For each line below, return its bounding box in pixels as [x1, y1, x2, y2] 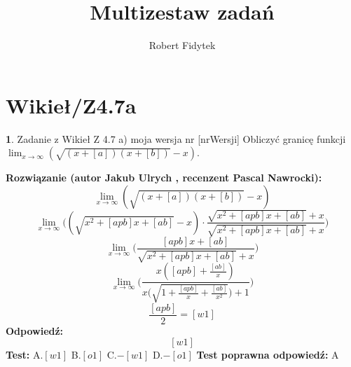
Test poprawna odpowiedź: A [196, 347, 339, 362]
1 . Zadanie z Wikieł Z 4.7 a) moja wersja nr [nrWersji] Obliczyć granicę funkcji [6, 131, 346, 146]
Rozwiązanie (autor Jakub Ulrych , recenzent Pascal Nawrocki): [6, 170, 322, 185]
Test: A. [6, 347, 43, 362]
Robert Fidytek [149, 38, 216, 53]
